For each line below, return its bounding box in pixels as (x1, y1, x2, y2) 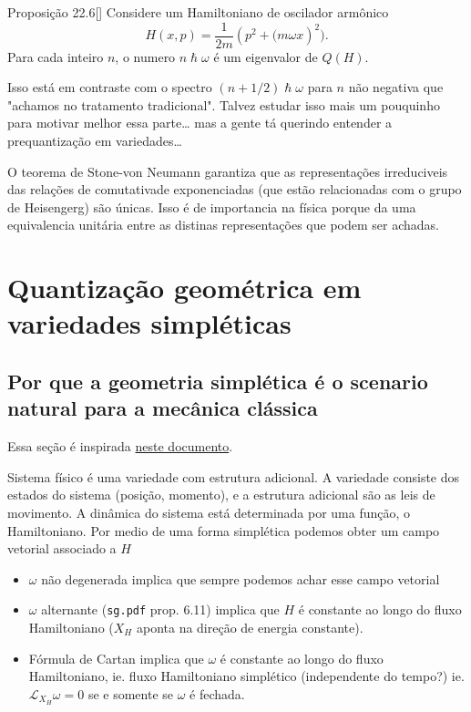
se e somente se (87, 684, 174, 703)
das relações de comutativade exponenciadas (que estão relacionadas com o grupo (7, 180, 462, 199)
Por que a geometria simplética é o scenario (7, 366, 428, 395)
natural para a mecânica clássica (7, 394, 318, 422)
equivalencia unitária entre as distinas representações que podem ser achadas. (7, 215, 439, 234)
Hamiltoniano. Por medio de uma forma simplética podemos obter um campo (7, 521, 440, 540)
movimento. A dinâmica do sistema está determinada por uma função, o (7, 502, 411, 521)
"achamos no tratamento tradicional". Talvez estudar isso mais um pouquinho (7, 95, 440, 114)
